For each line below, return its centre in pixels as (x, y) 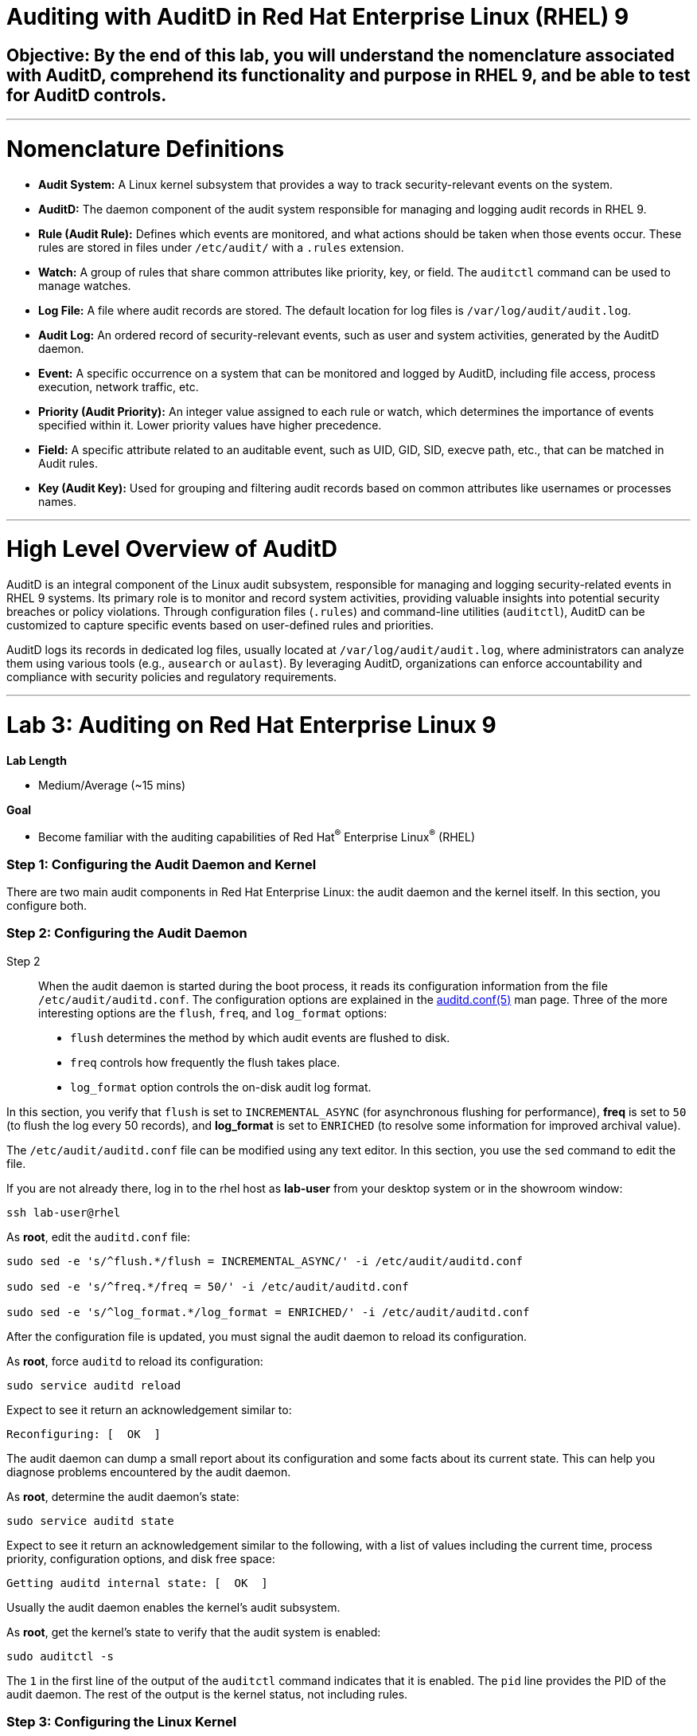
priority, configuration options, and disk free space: (141, 1558)
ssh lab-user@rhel (64, 1212)
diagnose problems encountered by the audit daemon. (149, 1471)
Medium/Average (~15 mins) (112, 785)
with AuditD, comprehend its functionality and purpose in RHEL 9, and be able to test (348, 75)
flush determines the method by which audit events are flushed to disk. (260, 1037)
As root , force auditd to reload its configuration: (135, 1361)
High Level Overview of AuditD (172, 549)
